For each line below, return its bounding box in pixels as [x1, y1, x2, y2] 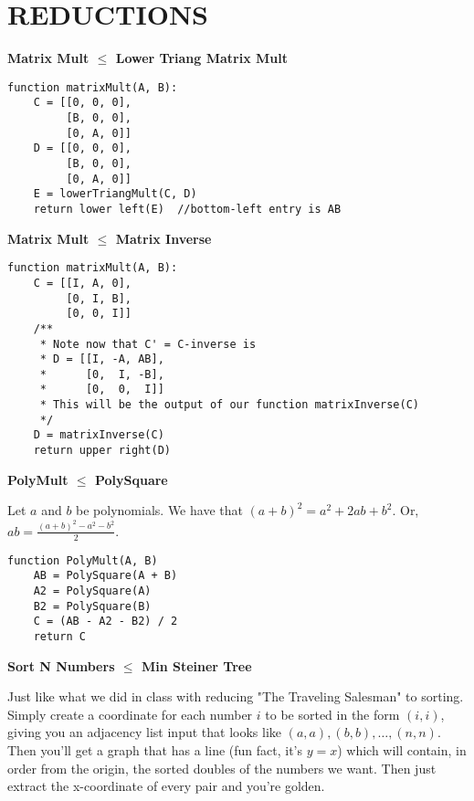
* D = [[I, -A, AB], [39, 353, 164, 366]
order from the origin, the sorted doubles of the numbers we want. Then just [7, 758, 437, 777]
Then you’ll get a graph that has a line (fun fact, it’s [7, 740, 302, 759]
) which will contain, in [337, 740, 467, 759]
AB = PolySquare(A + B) [33, 569, 178, 583]
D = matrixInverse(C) [33, 428, 164, 442]
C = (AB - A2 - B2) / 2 [33, 615, 178, 628]
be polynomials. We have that [76, 501, 243, 520]
